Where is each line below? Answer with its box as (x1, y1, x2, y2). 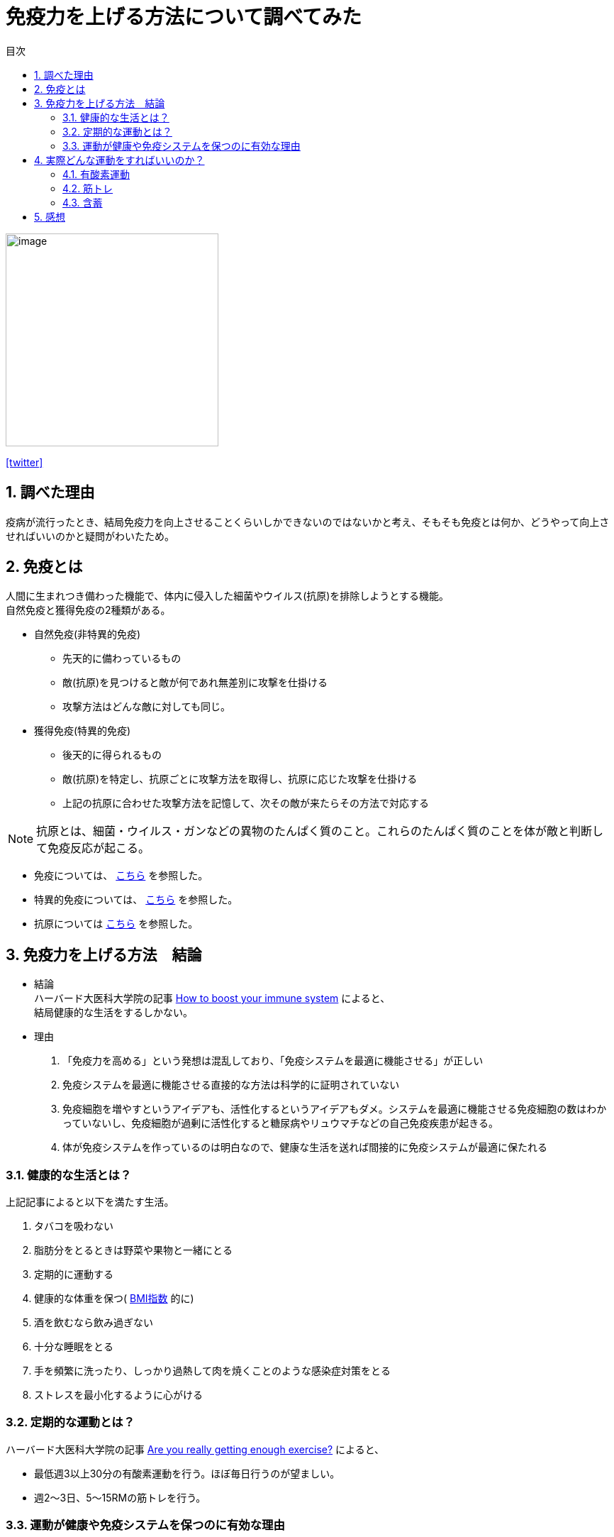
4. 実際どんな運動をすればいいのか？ (34, 153, 205, 166)
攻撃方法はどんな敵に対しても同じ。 (62, 700, 230, 713)
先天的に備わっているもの (62, 652, 182, 665)
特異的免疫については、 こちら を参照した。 (34, 893, 238, 906)
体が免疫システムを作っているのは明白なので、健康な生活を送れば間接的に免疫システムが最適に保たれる (62, 1141, 547, 1154)
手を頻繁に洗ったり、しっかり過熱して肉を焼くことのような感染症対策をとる (34, 1365, 391, 1377)
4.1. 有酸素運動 (62, 167, 130, 180)
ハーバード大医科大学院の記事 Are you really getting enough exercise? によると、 (6, 1443, 385, 1455)
